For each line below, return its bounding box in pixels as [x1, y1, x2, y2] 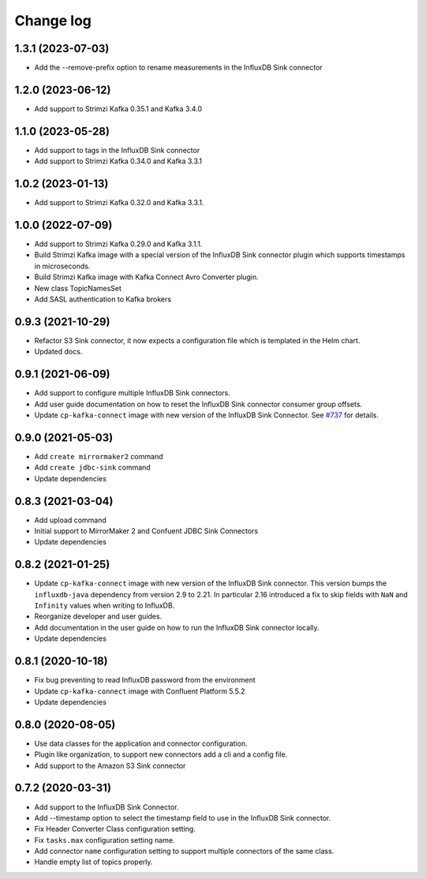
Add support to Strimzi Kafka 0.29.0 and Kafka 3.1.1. [34, 239, 203, 249]
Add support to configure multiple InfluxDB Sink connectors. [34, 388, 230, 398]
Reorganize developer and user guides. [34, 612, 163, 621]
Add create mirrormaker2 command [34, 451, 163, 461]
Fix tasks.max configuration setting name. [34, 835, 175, 844]
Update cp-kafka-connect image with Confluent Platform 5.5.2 [34, 686, 245, 696]
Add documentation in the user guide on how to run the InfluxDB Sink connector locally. [34, 623, 319, 632]
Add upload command [34, 515, 106, 525]
